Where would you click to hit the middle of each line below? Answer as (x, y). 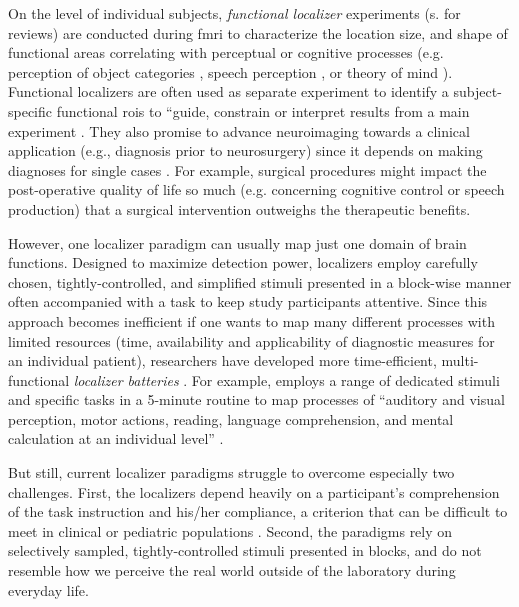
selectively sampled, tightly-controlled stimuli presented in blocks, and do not (245, 550)
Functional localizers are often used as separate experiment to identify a (228, 91)
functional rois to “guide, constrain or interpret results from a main (263, 110)
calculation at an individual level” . (116, 438)
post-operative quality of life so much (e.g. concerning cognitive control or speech (256, 189)
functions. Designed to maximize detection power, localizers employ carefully (243, 262)
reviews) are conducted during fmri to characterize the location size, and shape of (258, 32)
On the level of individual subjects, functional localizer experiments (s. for (234, 13)
